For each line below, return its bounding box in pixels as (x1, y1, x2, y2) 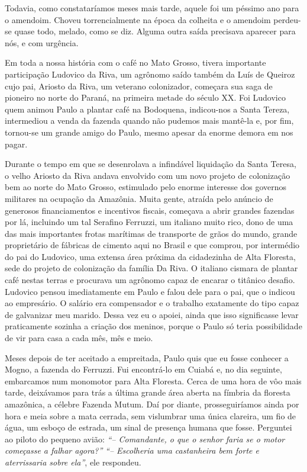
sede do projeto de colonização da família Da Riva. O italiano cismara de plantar (5, 262, 298, 274)
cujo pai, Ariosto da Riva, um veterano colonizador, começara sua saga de (5, 79, 273, 92)
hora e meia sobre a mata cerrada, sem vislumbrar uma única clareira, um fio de (5, 409, 296, 422)
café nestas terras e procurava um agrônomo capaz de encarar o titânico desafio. (5, 274, 295, 286)
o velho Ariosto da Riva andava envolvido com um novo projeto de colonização (5, 169, 290, 181)
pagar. (5, 137, 28, 150)
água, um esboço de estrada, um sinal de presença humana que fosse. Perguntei (5, 421, 292, 434)
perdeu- (273, 13, 301, 25)
